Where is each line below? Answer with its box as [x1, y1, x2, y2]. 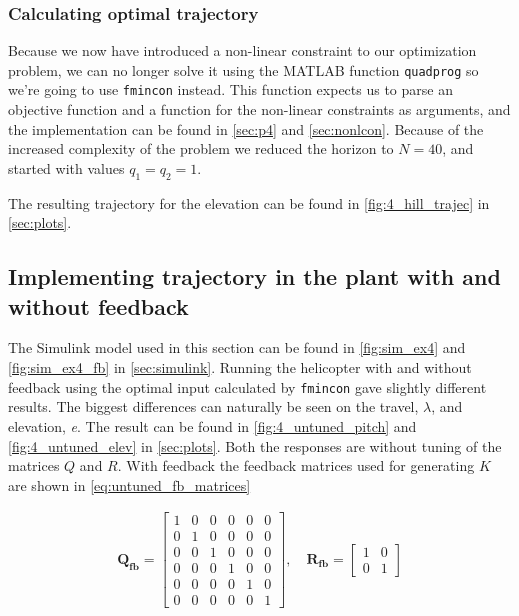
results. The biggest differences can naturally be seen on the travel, [8, 396, 419, 417]
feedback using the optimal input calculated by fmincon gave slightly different [8, 376, 487, 397]
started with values [8, 157, 125, 178]
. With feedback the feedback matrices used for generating [117, 455, 475, 476]
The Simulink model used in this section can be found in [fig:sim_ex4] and [8, 337, 466, 358]
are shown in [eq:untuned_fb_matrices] [8, 474, 251, 495]
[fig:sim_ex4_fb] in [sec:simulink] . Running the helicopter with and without [8, 357, 472, 378]
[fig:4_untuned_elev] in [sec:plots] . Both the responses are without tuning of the [8, 435, 502, 456]
